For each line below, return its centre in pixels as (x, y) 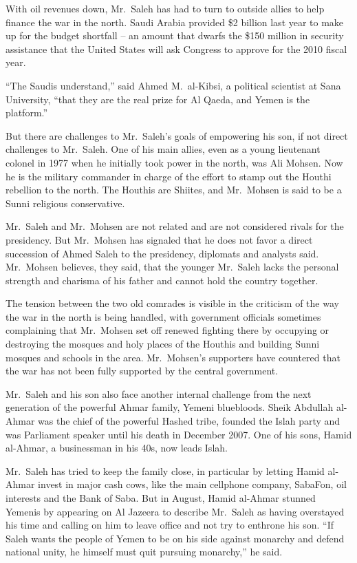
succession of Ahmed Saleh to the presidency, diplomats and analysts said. (162, 253)
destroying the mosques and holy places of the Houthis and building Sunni (163, 344)
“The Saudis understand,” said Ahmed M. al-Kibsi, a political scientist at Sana (173, 85)
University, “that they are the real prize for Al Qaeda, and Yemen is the (158, 99)
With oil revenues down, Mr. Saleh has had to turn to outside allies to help (165, 8)
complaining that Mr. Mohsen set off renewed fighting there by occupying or (167, 330)
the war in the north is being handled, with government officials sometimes (163, 316)
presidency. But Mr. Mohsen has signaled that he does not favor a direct (159, 239)
